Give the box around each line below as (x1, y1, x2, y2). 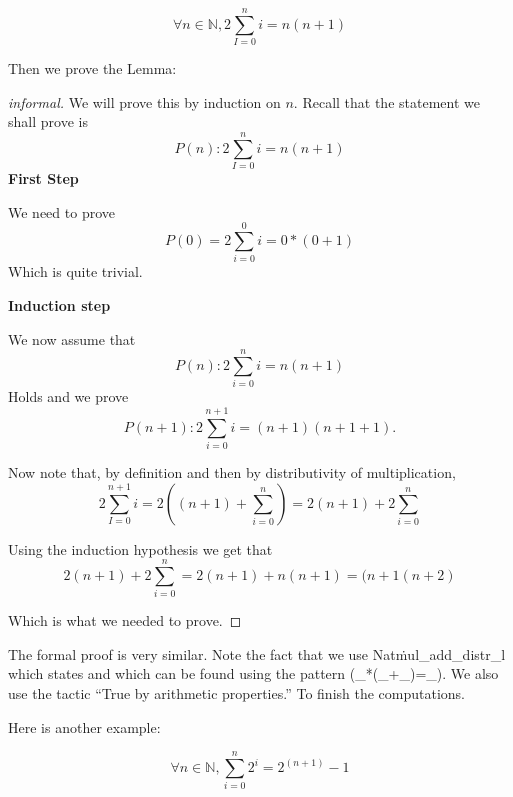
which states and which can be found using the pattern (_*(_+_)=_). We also (8, 663, 499, 684)
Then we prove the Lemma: (8, 58, 177, 79)
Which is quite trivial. (8, 261, 143, 282)
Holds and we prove (8, 386, 129, 407)
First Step (8, 168, 79, 189)
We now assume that (8, 328, 136, 349)
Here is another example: (8, 716, 161, 737)
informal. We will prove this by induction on (8, 91, 281, 112)
